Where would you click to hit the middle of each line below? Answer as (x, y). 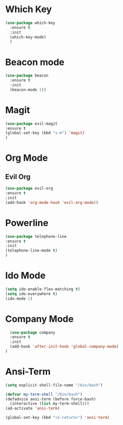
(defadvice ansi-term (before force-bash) (51, 399)
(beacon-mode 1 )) (28, 90)
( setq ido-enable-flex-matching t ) (43, 289)
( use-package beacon (27, 76)
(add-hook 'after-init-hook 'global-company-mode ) (64, 347)
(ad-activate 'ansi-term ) (32, 409)
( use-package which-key (30, 23)
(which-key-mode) (28, 37)
